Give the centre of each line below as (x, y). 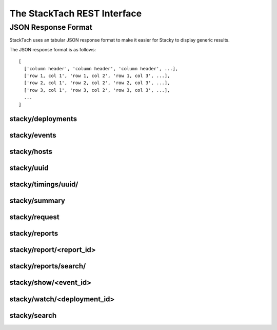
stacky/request (34, 217)
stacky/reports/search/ (48, 266)
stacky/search (33, 315)
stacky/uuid (29, 168)
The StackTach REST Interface (76, 13)
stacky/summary (37, 201)
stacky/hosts (31, 152)
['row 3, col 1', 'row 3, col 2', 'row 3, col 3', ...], (97, 90)
